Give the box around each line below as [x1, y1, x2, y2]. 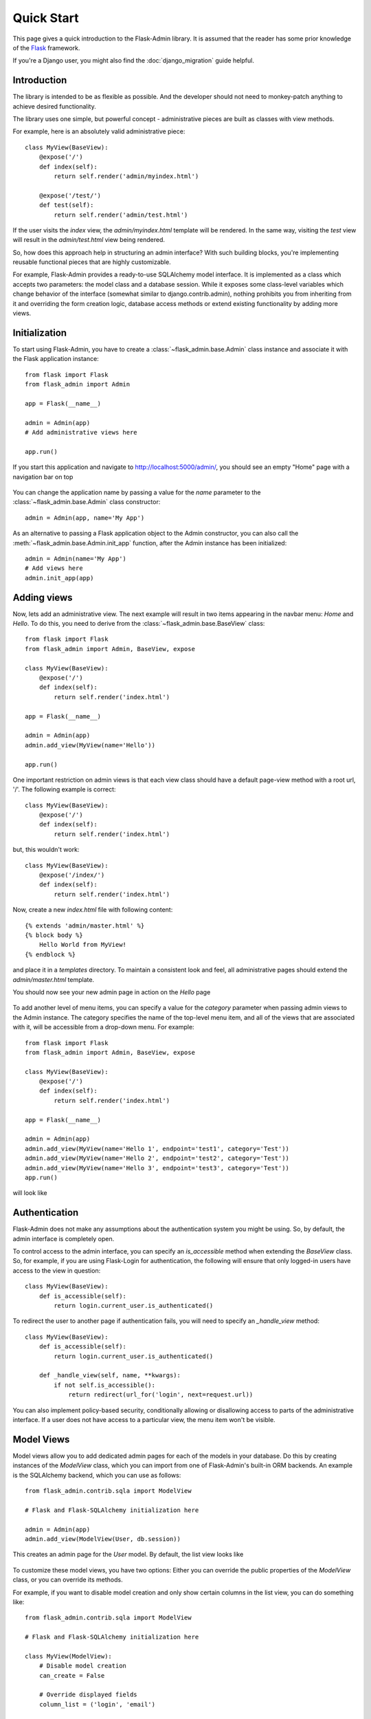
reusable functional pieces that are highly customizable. [12, 258, 171, 266]
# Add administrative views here [25, 428, 137, 437]
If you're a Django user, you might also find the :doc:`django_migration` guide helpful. [12, 56, 254, 65]
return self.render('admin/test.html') [54, 210, 188, 219]
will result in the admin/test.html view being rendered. [12, 236, 165, 244]
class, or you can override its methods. [12, 1575, 123, 1584]
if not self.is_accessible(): [54, 1381, 156, 1389]
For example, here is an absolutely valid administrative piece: [12, 127, 185, 135]
